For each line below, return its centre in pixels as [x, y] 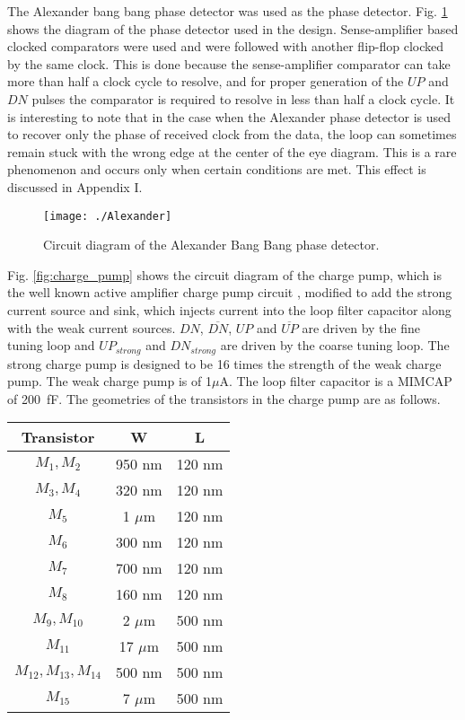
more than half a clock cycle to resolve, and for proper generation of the [206, 81]
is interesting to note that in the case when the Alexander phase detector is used [229, 116]
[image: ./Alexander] [108, 216]
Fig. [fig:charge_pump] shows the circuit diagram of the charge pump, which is [224, 274]
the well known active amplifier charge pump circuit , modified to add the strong [230, 292]
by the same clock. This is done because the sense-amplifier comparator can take [229, 63]
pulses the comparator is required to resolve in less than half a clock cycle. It [243, 98]
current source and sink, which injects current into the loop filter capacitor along [229, 309]
